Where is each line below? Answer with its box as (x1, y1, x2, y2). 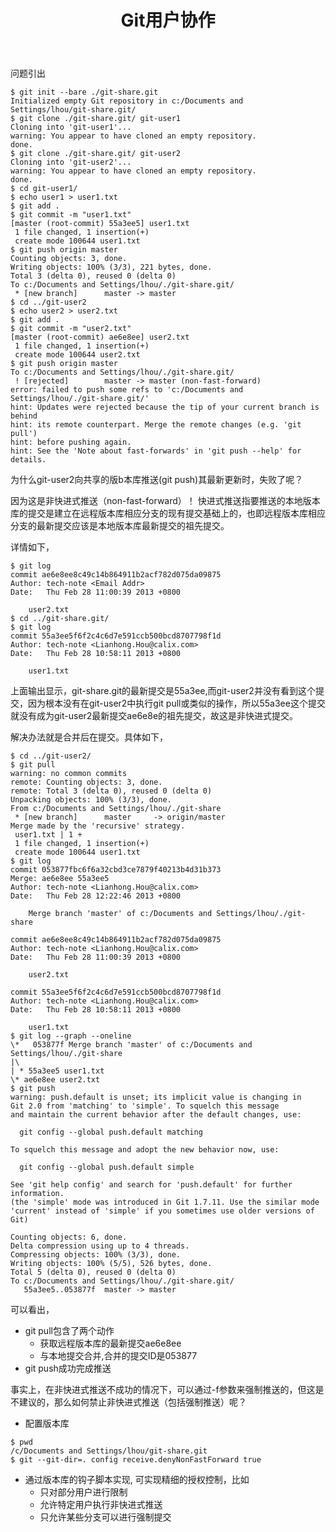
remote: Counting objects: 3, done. (10, 777, 163, 788)
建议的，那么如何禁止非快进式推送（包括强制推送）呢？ (18, 1396, 247, 1408)
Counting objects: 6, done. (10, 1232, 128, 1243)
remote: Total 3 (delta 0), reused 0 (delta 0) (10, 786, 213, 796)
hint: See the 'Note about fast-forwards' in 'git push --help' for (10, 446, 302, 456)
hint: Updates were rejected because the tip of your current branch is (10, 402, 320, 413)
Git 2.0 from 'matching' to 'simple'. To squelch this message (10, 1101, 280, 1111)
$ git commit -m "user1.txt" (10, 210, 132, 220)
